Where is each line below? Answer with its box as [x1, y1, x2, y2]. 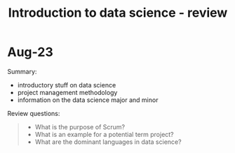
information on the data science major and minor [17, 96, 159, 104]
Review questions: [7, 109, 60, 117]
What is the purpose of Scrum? [34, 122, 125, 131]
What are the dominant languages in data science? [34, 138, 182, 146]
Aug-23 [7, 44, 54, 60]
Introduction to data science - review [8, 5, 228, 21]
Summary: [7, 67, 37, 75]
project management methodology [17, 88, 118, 96]
